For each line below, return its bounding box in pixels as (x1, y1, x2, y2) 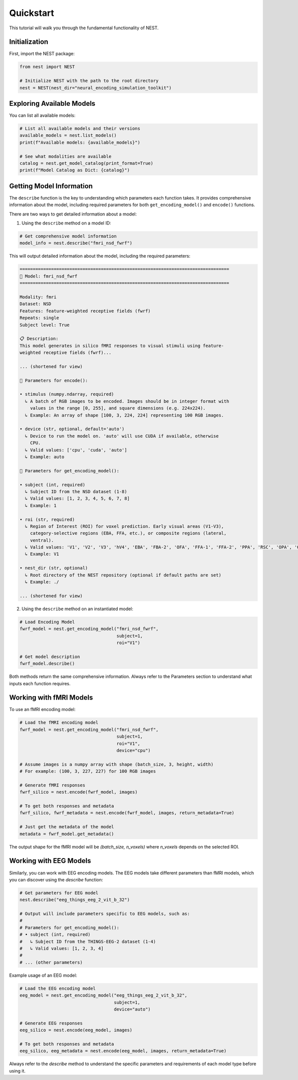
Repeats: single (19, 315, 60, 321)
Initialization (9, 38, 49, 46)
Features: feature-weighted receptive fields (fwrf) (19, 308, 151, 314)
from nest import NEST (19, 64, 75, 70)
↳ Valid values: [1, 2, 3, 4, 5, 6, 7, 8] (25, 496, 130, 502)
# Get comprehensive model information (19, 233, 117, 239)
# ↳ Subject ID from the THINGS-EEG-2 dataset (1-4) (19, 938, 156, 944)
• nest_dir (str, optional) (19, 565, 88, 571)
